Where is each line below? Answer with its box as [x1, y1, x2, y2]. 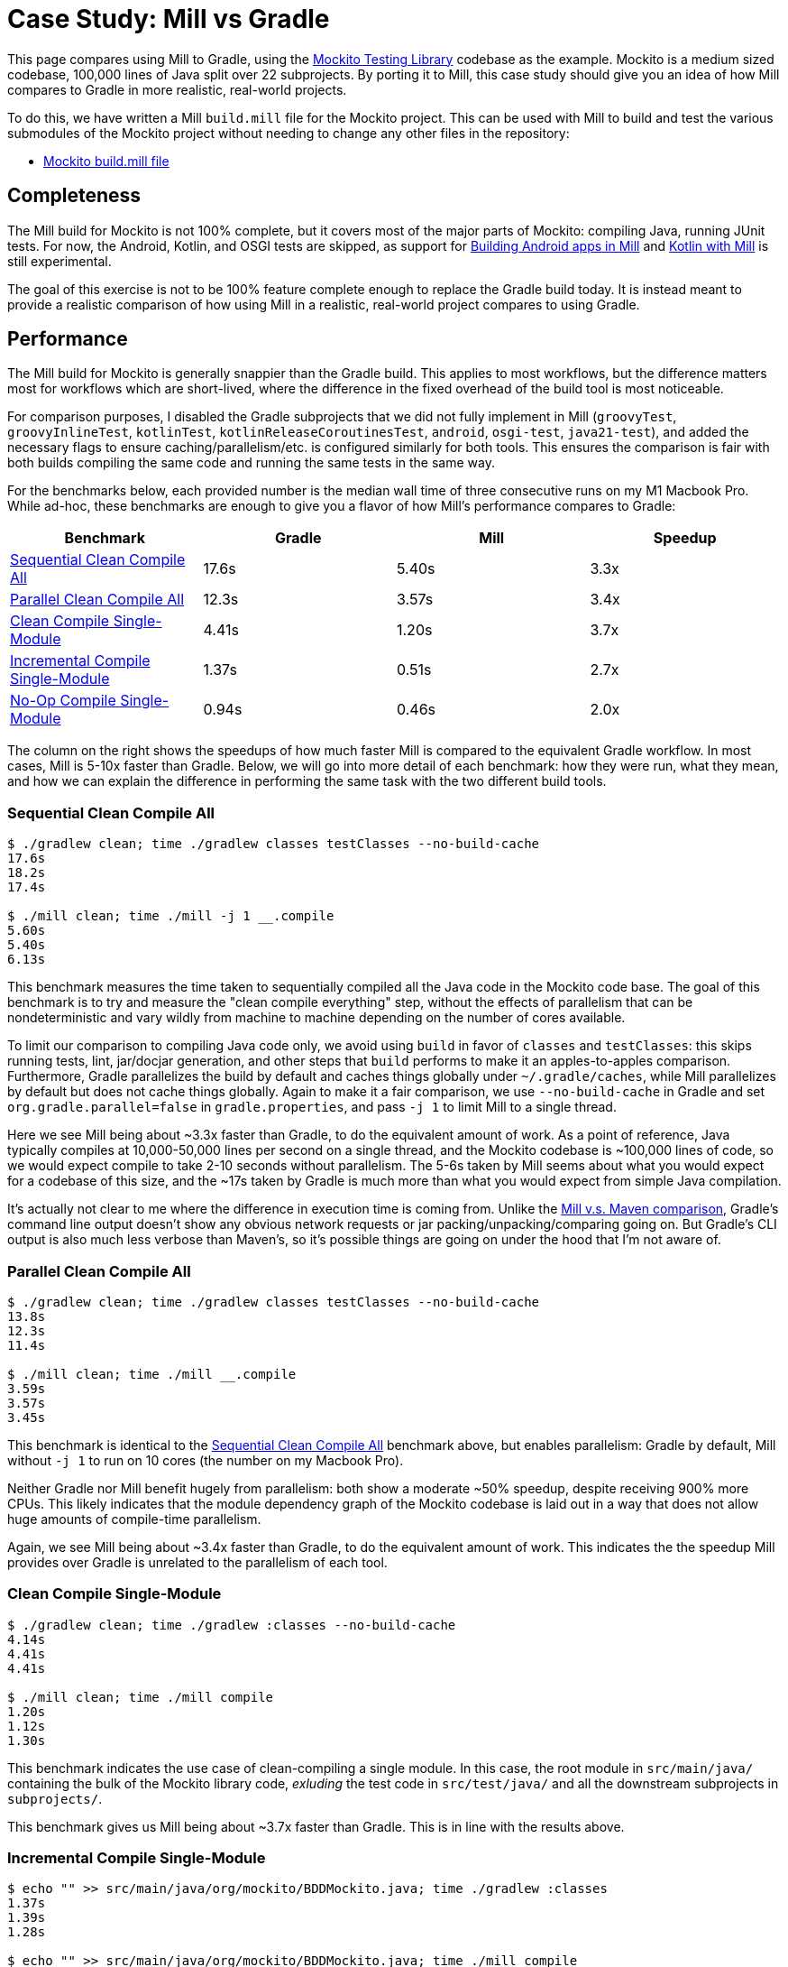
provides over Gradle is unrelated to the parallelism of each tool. [7, 1554, 388, 1570]
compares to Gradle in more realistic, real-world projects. [7, 81, 347, 97]
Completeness [7, 184, 142, 208]
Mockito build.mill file [43, 152, 170, 169]
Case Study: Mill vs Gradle [7, 4, 330, 34]
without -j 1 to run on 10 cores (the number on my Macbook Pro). [7, 1452, 404, 1468]
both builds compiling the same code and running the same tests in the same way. [7, 455, 495, 471]
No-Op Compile [10, 691, 116, 710]
